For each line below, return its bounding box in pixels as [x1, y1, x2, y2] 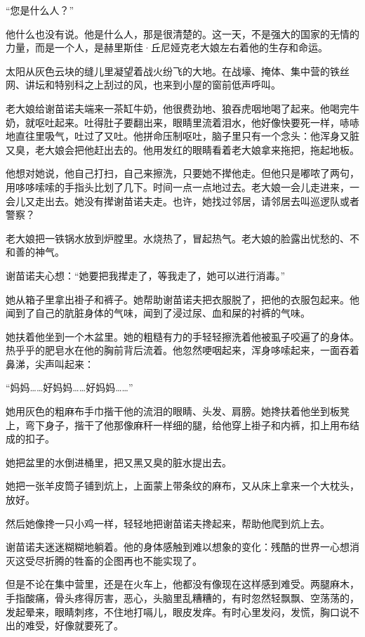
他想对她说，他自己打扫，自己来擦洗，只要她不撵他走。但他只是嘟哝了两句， [6, 166, 359, 180]
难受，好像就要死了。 [25, 618, 124, 633]
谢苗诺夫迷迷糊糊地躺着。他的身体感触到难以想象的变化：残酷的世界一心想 [6, 539, 350, 554]
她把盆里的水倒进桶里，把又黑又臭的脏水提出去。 [6, 454, 232, 469]
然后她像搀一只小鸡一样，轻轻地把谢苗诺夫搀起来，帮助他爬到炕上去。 [6, 515, 330, 530]
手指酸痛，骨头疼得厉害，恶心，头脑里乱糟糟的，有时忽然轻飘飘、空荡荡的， [6, 591, 359, 605]
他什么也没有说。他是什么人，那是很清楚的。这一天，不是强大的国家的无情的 [6, 26, 359, 41]
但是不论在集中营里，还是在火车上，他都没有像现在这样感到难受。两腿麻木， [6, 577, 359, 591]
